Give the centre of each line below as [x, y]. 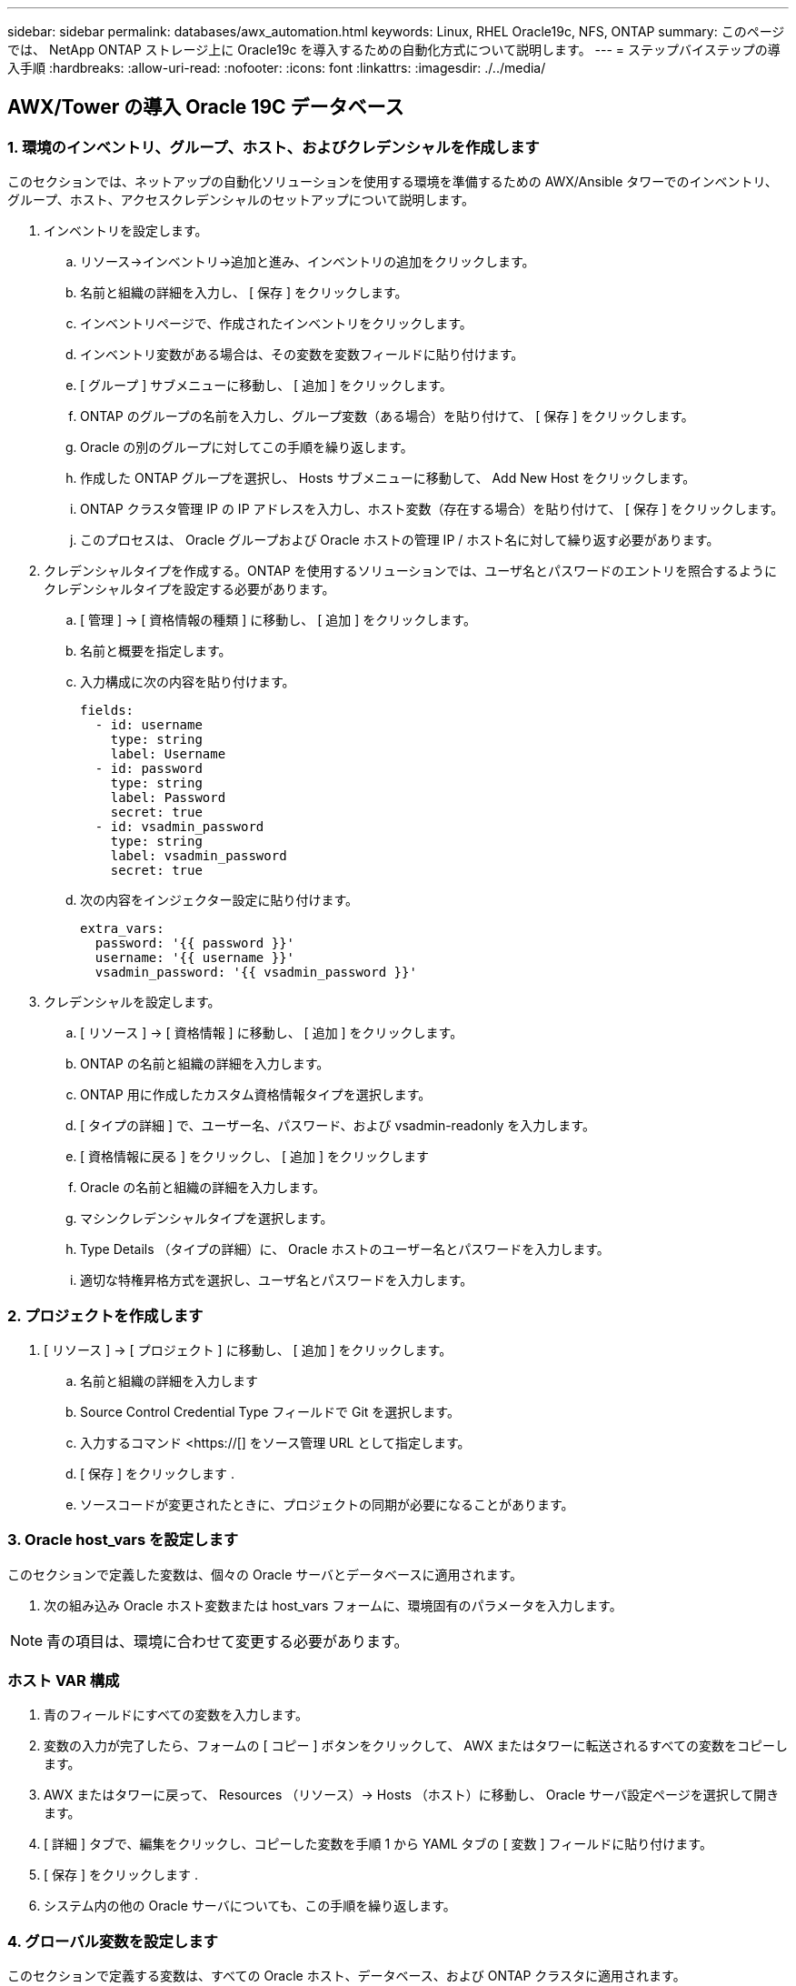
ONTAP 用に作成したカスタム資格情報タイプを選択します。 [256, 1095]
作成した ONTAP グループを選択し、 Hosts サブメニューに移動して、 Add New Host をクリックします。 [388, 478]
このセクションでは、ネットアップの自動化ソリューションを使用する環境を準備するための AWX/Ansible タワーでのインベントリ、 [393, 182]
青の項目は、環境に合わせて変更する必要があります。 [228, 1641]
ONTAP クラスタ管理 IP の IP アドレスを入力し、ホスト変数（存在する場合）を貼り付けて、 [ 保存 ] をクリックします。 [432, 509]
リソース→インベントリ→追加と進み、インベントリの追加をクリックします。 [308, 262]
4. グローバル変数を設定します [113, 1941]
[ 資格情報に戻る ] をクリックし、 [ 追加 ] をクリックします [254, 1157]
